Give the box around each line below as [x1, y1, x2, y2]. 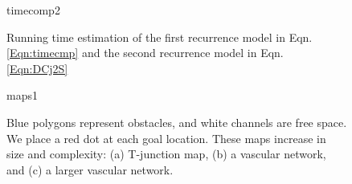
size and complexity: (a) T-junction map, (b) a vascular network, [6, 145, 326, 162]
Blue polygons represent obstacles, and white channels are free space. [6, 113, 347, 130]
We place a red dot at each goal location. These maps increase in [6, 129, 326, 146]
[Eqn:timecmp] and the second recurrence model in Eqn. [6, 44, 284, 61]
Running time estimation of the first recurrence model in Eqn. [6, 28, 313, 45]
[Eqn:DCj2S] [6, 59, 68, 76]
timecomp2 [6, 2, 60, 18]
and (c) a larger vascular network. [6, 161, 174, 178]
